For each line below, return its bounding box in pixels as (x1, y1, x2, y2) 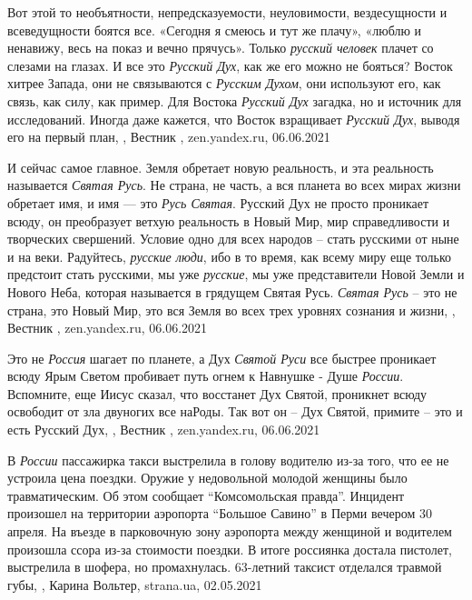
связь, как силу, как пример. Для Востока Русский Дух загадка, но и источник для (7, 91, 462, 110)
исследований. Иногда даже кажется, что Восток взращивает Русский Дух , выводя (7, 109, 460, 128)
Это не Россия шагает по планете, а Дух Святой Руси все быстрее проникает (7, 348, 437, 367)
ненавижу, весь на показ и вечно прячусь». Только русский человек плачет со (7, 38, 434, 57)
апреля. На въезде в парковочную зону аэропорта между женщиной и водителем (7, 522, 452, 541)
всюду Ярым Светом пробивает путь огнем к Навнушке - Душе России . (7, 366, 404, 385)
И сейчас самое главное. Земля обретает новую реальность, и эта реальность (7, 157, 434, 176)
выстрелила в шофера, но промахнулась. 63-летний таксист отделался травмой (7, 557, 442, 576)
